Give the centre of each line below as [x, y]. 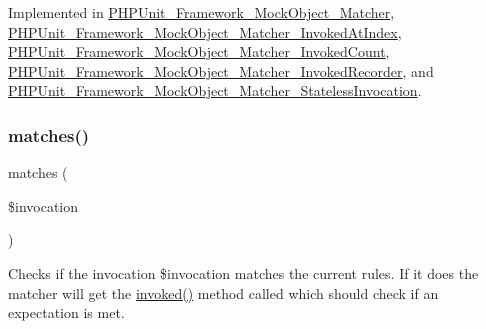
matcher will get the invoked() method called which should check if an [223, 292]
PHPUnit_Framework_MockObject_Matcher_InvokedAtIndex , [205, 31]
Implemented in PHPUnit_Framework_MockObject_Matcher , [201, 12]
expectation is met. [66, 312]
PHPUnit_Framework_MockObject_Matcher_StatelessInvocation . [215, 90]
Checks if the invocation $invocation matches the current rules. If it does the [243, 272]
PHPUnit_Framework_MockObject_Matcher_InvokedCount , [199, 51]
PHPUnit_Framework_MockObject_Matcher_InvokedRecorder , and [221, 70]
